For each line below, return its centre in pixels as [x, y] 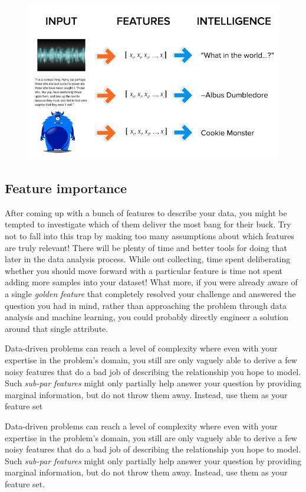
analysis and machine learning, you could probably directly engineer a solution [147, 317]
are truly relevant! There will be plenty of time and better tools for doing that [146, 247]
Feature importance [66, 188]
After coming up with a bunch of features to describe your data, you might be [146, 212]
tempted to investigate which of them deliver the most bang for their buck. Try [148, 224]
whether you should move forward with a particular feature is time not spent [144, 270]
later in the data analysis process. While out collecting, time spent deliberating [148, 259]
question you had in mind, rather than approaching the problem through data [146, 305]
